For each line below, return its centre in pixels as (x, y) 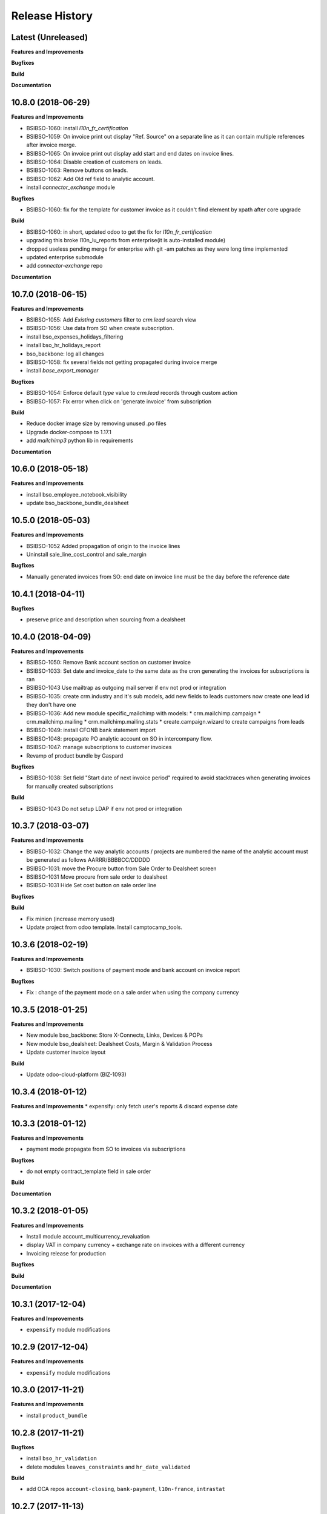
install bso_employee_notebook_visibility (77, 494)
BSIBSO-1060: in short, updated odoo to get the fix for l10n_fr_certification (119, 232)
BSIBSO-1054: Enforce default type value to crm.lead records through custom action (132, 393)
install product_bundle (57, 1415)
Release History (52, 16)
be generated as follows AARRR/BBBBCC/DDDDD (88, 860)
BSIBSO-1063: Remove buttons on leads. (77, 170)
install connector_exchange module (71, 187)
